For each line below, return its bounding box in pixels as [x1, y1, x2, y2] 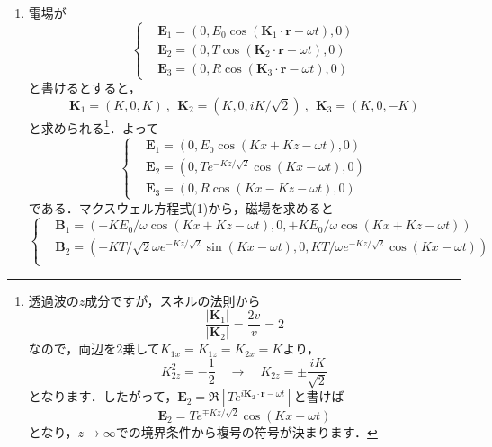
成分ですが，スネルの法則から [85, 291, 261, 309]
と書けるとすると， [28, 78, 141, 97]
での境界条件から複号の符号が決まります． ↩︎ [115, 422, 378, 441]
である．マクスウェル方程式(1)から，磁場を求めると [28, 198, 334, 217]
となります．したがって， [28, 387, 178, 406]
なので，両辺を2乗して [28, 339, 160, 358]
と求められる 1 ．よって [28, 115, 159, 137]
